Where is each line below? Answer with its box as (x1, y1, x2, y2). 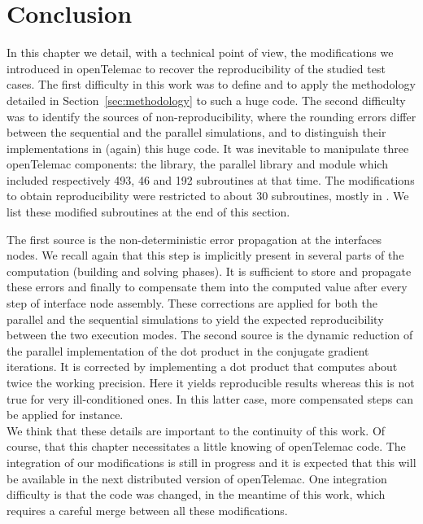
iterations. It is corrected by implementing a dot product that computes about (7, 358, 398, 375)
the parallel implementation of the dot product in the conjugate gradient (7, 342, 369, 359)
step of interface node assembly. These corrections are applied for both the (7, 295, 377, 312)
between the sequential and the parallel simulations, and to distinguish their (7, 124, 386, 141)
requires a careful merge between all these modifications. (7, 501, 288, 518)
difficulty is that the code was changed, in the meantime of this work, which (7, 486, 386, 503)
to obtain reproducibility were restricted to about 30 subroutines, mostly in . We (7, 187, 409, 204)
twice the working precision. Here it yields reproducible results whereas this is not (7, 374, 415, 391)
